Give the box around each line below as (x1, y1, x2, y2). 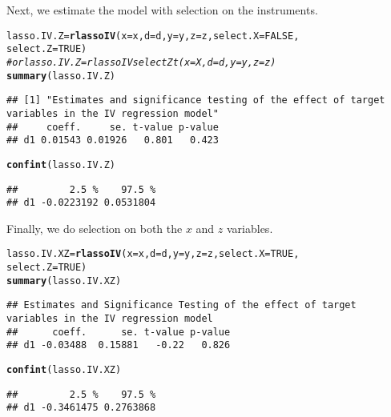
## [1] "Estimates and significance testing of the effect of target (6, 94, 385, 106)
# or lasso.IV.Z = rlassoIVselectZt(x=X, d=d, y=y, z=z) (6, 56, 276, 68)
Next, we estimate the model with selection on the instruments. (6, 2, 318, 18)
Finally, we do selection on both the (6, 219, 183, 236)
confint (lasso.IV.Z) (6, 158, 116, 170)
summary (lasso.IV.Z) (6, 70, 116, 82)
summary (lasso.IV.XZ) (6, 275, 122, 287)
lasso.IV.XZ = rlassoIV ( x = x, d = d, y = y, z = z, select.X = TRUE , (6, 248, 300, 260)
